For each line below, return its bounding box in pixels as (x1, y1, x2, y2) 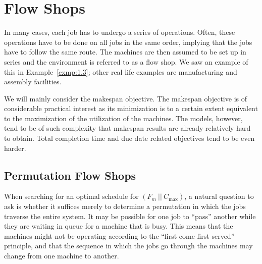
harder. (4, 142, 26, 153)
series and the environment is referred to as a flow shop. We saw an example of (4, 56, 248, 67)
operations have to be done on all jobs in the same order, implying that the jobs (4, 36, 252, 47)
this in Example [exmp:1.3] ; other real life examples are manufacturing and (4, 66, 237, 77)
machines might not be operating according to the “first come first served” (4, 230, 235, 241)
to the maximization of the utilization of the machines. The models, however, (4, 113, 243, 123)
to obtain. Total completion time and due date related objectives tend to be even (4, 133, 255, 143)
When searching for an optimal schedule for (4, 191, 139, 201)
